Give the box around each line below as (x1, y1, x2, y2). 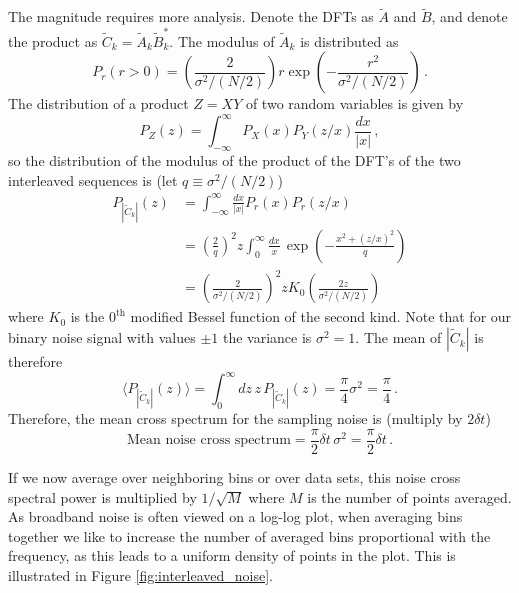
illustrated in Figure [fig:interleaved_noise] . (8, 564, 273, 585)
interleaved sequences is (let (8, 169, 178, 190)
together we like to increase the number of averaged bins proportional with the (8, 525, 491, 546)
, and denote (431, 6, 508, 27)
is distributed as (300, 30, 399, 51)
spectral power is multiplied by (8, 486, 197, 507)
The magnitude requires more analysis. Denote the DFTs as (8, 6, 374, 27)
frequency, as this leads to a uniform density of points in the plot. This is (8, 545, 456, 566)
